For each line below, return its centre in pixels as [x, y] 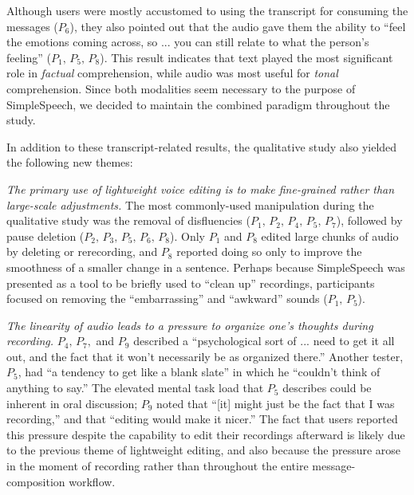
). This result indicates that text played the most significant [246, 57]
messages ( [32, 26]
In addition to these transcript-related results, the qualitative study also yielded [202, 146]
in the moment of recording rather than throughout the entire [158, 466]
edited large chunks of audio [330, 236]
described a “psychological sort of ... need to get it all [264, 341]
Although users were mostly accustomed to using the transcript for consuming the [207, 10]
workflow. [92, 481]
